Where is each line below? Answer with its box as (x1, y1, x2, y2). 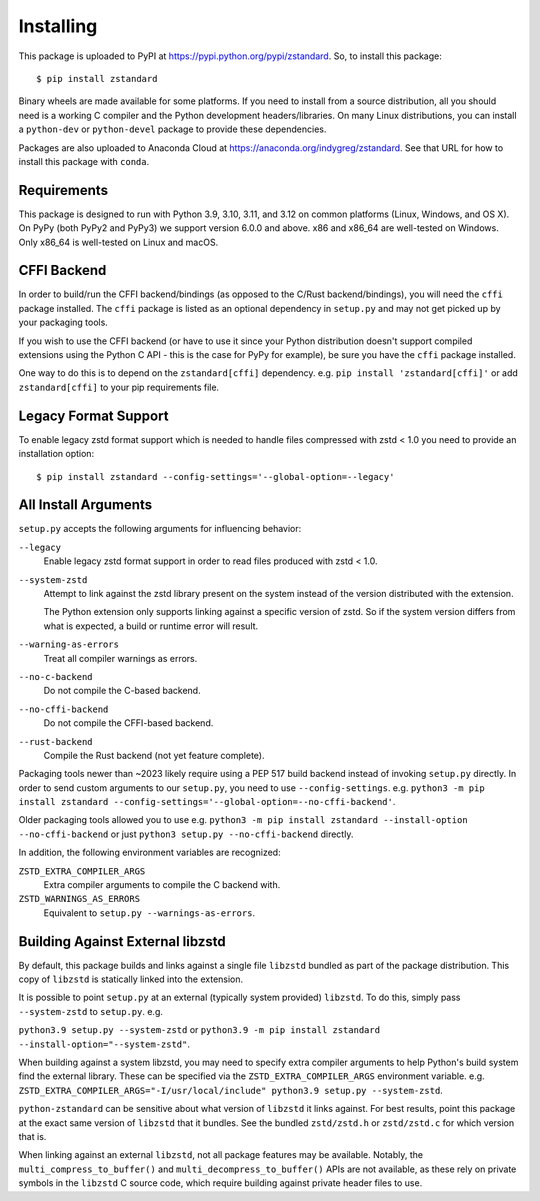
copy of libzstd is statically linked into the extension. (18, 973, 244, 985)
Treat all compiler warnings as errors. (43, 652, 198, 664)
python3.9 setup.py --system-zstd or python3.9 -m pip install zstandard (18, 1024, 380, 1036)
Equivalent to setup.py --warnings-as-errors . (43, 906, 255, 919)
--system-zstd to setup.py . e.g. (18, 1005, 164, 1017)
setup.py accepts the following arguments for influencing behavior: (18, 523, 302, 535)
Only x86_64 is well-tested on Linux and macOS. (18, 236, 219, 248)
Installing (18, 15, 98, 37)
